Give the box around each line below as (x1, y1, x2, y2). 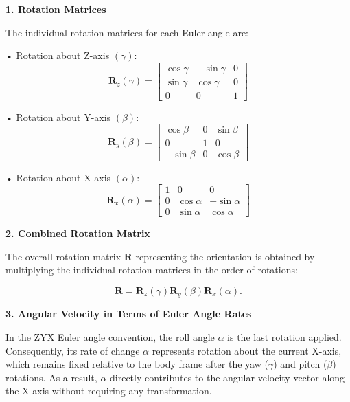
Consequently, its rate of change (5, 343, 140, 357)
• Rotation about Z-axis (5, 48, 110, 63)
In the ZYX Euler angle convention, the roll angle (5, 330, 215, 344)
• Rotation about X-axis (5, 170, 111, 184)
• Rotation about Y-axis (5, 109, 111, 124)
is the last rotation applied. (227, 330, 342, 344)
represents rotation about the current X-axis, (152, 343, 342, 357)
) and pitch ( (273, 357, 327, 371)
